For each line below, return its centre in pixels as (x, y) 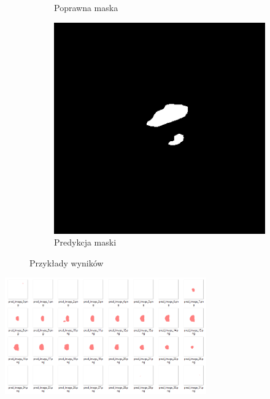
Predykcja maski (85, 242)
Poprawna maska (86, 7)
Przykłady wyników (67, 262)
